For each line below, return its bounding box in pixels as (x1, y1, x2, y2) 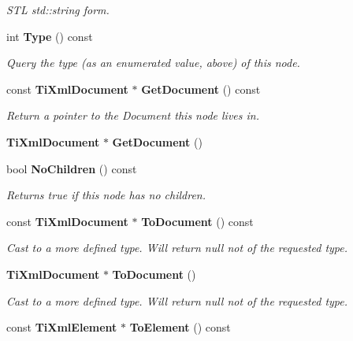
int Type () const (6, 28, 93, 44)
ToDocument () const (141, 213, 254, 229)
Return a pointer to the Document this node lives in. (6, 107, 259, 124)
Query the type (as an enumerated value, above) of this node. (6, 54, 300, 71)
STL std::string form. (6, 2, 110, 17)
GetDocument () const (141, 80, 261, 97)
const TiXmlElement (6, 319, 117, 335)
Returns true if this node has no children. (6, 187, 206, 203)
